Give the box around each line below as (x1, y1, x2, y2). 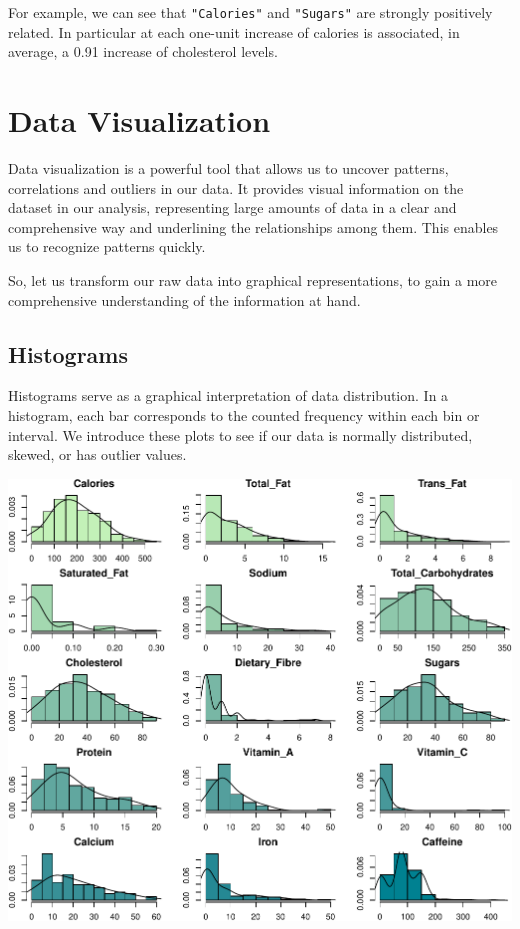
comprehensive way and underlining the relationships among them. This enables (8, 216, 499, 237)
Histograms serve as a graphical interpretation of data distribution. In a (8, 385, 449, 406)
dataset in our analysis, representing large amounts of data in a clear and (8, 197, 457, 218)
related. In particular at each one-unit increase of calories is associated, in (8, 21, 460, 42)
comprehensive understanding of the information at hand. (8, 289, 361, 310)
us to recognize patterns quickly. (8, 236, 206, 257)
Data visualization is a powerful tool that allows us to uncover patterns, (8, 157, 449, 178)
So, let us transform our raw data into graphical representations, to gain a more (8, 269, 498, 290)
